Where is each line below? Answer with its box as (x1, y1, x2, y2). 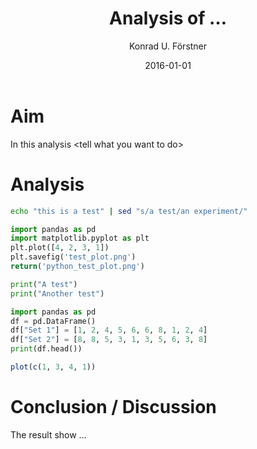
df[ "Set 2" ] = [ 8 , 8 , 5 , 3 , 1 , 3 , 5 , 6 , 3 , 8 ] (10, 335, 208, 345)
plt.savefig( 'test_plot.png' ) (10, 252, 137, 262)
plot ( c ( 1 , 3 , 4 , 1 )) (10, 362, 97, 372)
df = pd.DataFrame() (10, 316, 97, 326)
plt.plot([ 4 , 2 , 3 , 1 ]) (10, 243, 110, 253)
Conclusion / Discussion (10, 396, 217, 419)
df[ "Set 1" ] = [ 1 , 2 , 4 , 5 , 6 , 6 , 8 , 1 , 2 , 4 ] (10, 325, 208, 336)
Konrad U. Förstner (128, 40, 208, 52)
